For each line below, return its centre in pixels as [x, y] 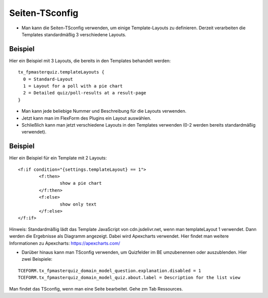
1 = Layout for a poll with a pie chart [73, 86]
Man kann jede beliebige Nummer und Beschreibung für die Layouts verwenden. [104, 111]
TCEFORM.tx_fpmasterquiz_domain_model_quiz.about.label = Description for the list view [129, 278]
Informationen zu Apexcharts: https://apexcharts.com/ [65, 243]
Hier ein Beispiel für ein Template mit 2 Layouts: [58, 158]
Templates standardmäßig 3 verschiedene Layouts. [74, 34]
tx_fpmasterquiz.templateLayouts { [61, 72]
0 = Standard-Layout [48, 79]
